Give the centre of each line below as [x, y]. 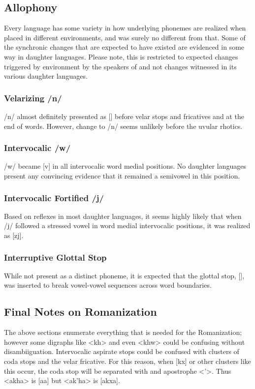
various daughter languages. [46, 76]
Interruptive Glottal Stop [55, 257]
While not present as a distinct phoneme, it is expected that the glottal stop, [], [124, 275]
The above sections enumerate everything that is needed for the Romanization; [123, 332]
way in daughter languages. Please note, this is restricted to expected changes [121, 56]
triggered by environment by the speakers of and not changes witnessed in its [120, 66]
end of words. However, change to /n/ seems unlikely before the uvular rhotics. [123, 126]
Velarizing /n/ [33, 98]
